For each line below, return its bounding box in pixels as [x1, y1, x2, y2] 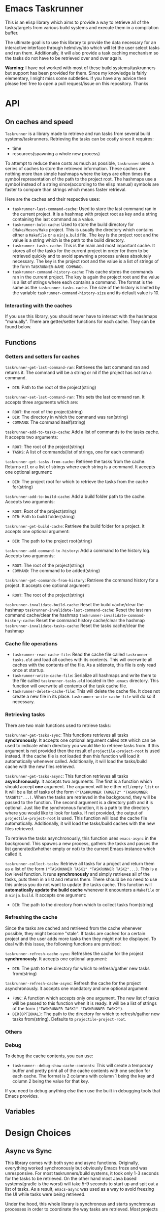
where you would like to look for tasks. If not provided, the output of [5, 809, 143, 816]
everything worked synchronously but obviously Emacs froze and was [5, 1165, 148, 1171]
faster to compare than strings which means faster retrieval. [5, 186, 127, 192]
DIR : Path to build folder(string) [12, 513, 75, 519]
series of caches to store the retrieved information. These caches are [5, 165, 146, 171]
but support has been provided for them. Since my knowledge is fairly [5, 70, 147, 76]
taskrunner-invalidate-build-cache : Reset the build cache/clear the [5, 601, 144, 607]
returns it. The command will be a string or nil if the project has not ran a [5, 369, 152, 375]
